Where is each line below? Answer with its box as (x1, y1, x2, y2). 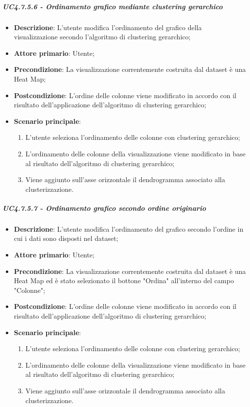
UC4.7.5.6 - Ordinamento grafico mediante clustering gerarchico (2, 1, 223, 11)
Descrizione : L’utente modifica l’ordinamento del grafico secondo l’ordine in (14, 223, 244, 234)
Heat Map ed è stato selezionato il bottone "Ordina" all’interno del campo (14, 275, 234, 286)
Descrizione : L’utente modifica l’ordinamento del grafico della (14, 22, 202, 32)
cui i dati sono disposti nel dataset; (14, 233, 118, 243)
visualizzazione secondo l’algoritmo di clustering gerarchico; (14, 32, 191, 42)
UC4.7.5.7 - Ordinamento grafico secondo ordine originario (2, 203, 206, 213)
